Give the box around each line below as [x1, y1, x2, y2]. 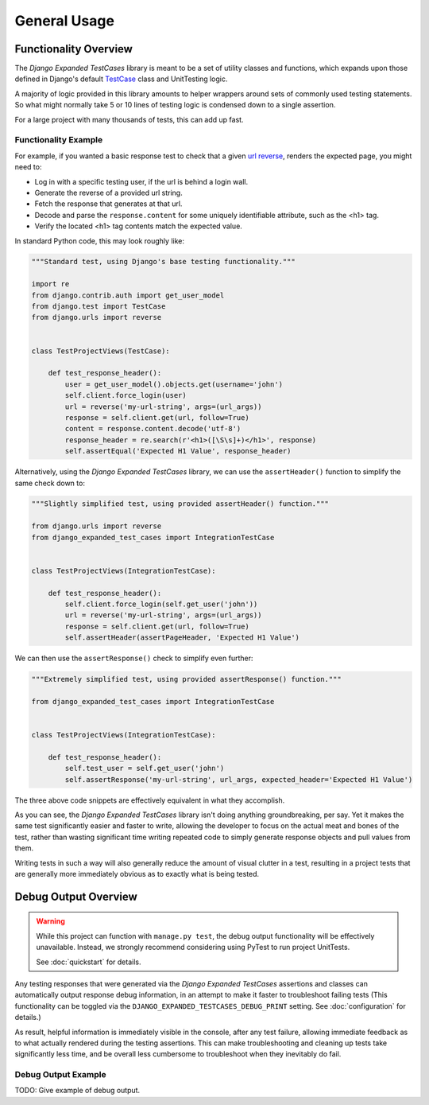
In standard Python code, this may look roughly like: [14, 235, 184, 246]
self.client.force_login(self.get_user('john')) [64, 600, 258, 609]
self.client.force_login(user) [64, 391, 187, 400]
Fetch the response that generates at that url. [34, 199, 183, 208]
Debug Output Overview [14, 889, 138, 903]
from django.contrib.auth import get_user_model [31, 290, 225, 300]
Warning [36, 916, 65, 926]
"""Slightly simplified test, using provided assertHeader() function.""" [31, 500, 330, 508]
